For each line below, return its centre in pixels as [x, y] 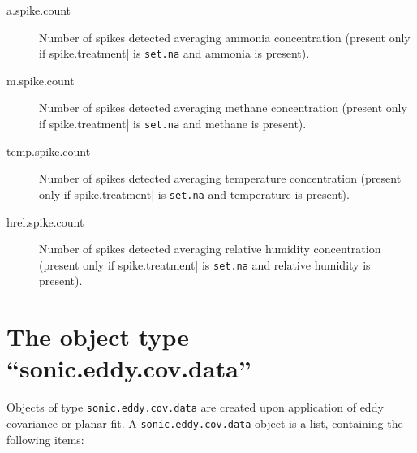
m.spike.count [41, 80]
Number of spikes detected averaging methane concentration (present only [223, 108]
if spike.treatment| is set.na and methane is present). [173, 124]
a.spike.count [39, 10]
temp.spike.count [49, 151]
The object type [98, 337]
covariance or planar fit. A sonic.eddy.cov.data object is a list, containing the [205, 423]
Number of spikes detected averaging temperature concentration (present [220, 178]
